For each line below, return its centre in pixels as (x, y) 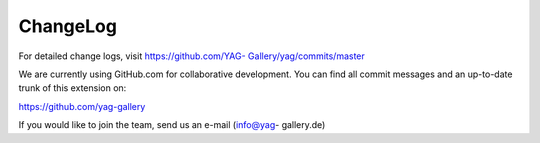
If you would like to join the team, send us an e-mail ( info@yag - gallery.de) (172, 125)
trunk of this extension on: (72, 88)
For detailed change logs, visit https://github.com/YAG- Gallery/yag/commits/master (191, 56)
